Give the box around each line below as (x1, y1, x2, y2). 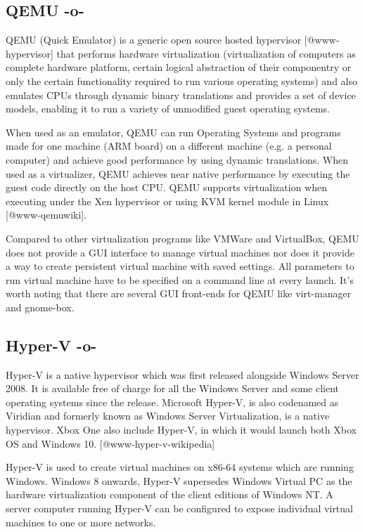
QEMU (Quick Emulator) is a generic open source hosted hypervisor (6, 32, 302, 47)
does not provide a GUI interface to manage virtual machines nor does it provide (6, 245, 354, 259)
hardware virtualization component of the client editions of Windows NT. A (6, 487, 333, 502)
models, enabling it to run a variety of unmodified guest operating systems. (6, 101, 330, 116)
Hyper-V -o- (6, 334, 97, 356)
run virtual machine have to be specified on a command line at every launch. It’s (6, 272, 354, 287)
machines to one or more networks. (6, 514, 156, 529)
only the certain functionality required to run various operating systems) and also (6, 73, 357, 88)
